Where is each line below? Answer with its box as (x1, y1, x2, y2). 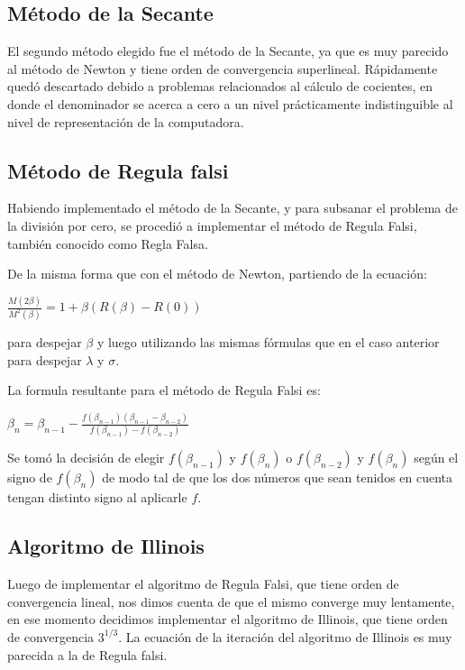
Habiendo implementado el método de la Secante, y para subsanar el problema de (7, 198, 458, 217)
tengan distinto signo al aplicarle (7, 488, 187, 507)
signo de (7, 468, 52, 487)
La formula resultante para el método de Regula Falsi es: (7, 381, 321, 399)
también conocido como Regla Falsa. (7, 234, 208, 252)
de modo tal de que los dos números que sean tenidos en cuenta (102, 468, 453, 487)
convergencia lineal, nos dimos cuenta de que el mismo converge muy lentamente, (7, 592, 455, 610)
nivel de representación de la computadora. (7, 112, 244, 131)
